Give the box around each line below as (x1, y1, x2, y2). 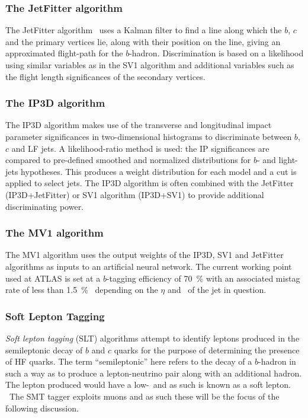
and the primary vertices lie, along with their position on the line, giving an (5, 35, 281, 47)
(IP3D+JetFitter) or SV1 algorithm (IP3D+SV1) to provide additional (5, 188, 264, 200)
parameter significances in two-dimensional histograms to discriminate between (5, 130, 292, 142)
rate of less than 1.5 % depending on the (5, 283, 158, 296)
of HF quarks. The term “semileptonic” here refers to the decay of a (5, 355, 252, 368)
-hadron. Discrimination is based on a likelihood (129, 47, 304, 59)
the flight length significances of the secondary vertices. (5, 70, 206, 82)
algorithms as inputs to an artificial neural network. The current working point (5, 260, 292, 272)
